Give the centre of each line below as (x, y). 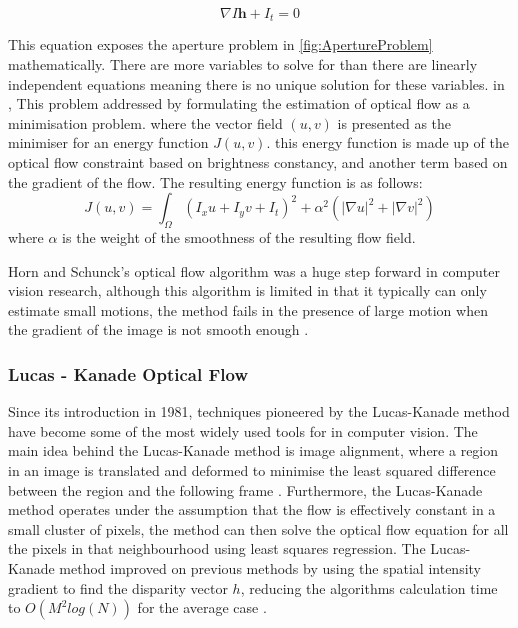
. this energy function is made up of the (387, 142)
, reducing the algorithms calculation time (369, 587)
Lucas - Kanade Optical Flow (128, 373)
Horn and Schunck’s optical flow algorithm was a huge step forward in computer (254, 270)
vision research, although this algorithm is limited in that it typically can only (247, 290)
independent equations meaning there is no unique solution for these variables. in (256, 83)
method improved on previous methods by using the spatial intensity (270, 567)
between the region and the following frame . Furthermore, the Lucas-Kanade (245, 489)
